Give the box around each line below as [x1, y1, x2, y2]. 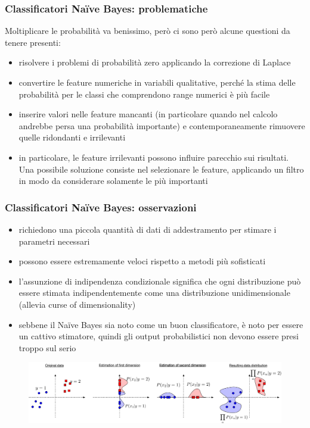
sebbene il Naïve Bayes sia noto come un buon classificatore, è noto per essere [18, 318, 303, 330]
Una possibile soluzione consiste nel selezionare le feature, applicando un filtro [18, 163, 304, 175]
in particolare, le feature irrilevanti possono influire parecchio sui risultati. [18, 151, 289, 163]
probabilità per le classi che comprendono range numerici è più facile [18, 88, 270, 100]
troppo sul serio [18, 341, 76, 354]
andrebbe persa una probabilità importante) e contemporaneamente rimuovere [18, 119, 305, 132]
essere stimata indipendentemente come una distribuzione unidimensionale [18, 286, 290, 299]
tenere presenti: [5, 36, 61, 48]
